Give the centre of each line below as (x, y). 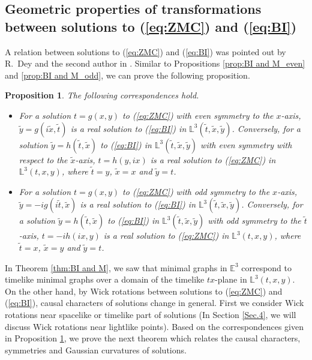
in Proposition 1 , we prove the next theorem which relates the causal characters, (153, 338)
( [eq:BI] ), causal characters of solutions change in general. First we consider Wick (154, 303)
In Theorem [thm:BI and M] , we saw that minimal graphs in (116, 267)
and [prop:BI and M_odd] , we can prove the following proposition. (127, 75)
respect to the (43, 159)
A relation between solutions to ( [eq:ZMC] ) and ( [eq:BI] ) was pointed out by (145, 51)
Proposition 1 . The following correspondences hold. (102, 95)
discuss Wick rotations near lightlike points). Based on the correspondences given (154, 326)
